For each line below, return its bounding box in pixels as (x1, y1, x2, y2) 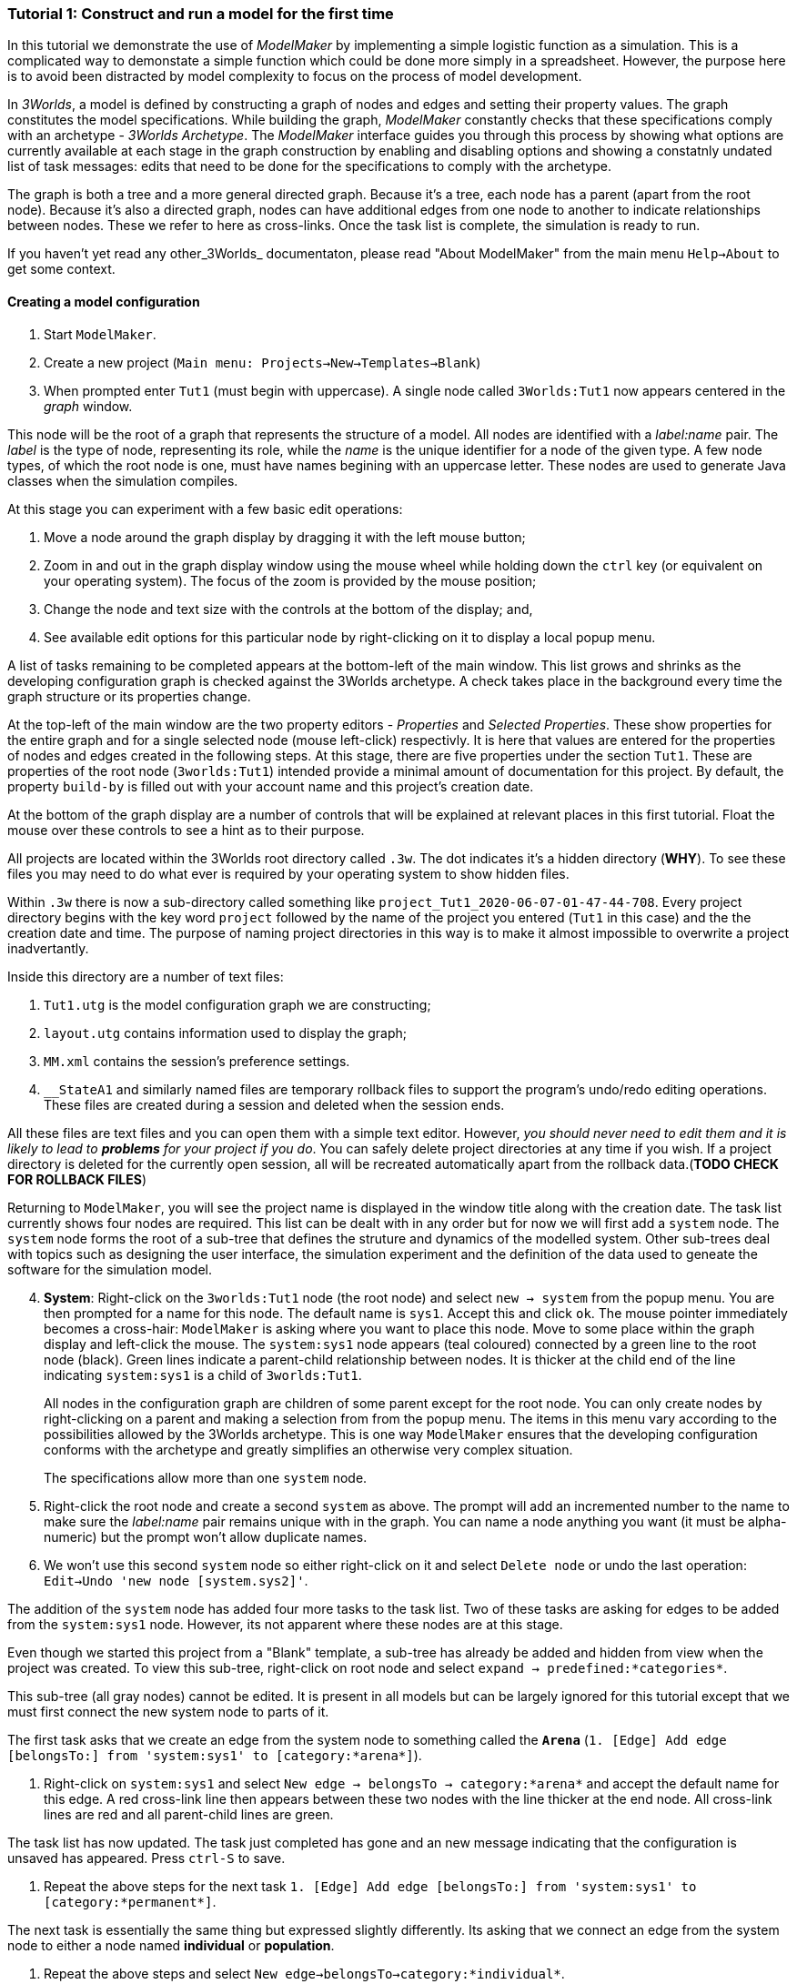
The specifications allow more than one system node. (44, 1469, 368, 1485)
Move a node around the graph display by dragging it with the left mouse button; (44, 529, 526, 545)
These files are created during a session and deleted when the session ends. (44, 1096, 505, 1113)
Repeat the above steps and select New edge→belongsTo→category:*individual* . (44, 1965, 565, 1981)
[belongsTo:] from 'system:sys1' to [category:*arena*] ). (7, 1747, 422, 1763)
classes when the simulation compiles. (7, 472, 238, 488)
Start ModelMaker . (44, 326, 156, 342)
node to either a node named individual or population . (7, 1937, 335, 1953)
